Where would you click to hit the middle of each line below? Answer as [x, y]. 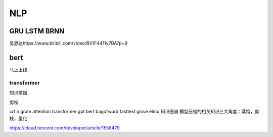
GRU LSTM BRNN [37, 31]
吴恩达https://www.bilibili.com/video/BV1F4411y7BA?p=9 [69, 43]
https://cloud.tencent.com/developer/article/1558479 [64, 128]
